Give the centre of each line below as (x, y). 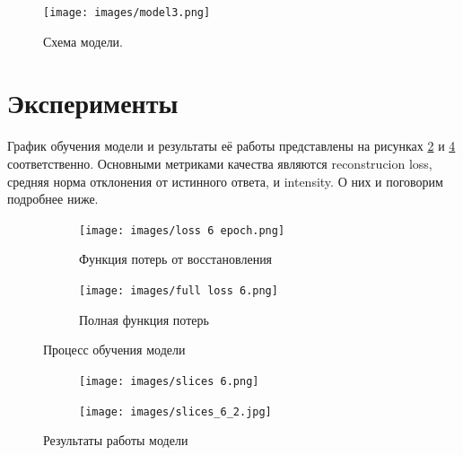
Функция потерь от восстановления (176, 259)
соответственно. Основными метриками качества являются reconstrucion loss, (220, 163)
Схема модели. (83, 41)
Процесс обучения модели (114, 350)
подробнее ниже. (53, 199)
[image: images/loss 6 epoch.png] (182, 230)
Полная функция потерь (144, 319)
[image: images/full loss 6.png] (179, 291)
